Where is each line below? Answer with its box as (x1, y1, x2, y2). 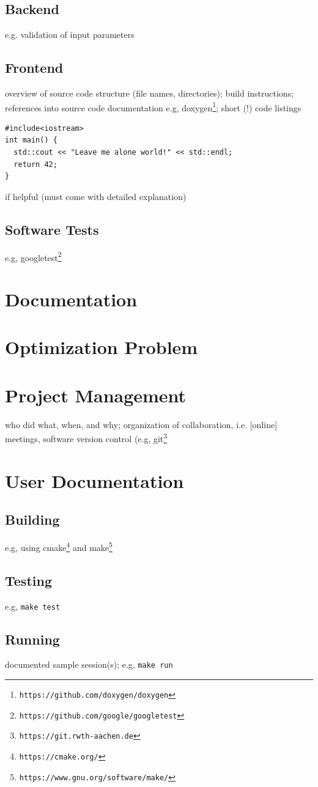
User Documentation (5, 468, 184, 493)
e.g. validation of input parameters (5, 28, 135, 41)
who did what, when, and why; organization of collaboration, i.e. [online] (5, 418, 278, 430)
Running (5, 629, 60, 648)
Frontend (5, 58, 64, 77)
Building (5, 510, 60, 529)
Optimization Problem (5, 334, 198, 360)
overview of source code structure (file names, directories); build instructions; (5, 87, 294, 99)
